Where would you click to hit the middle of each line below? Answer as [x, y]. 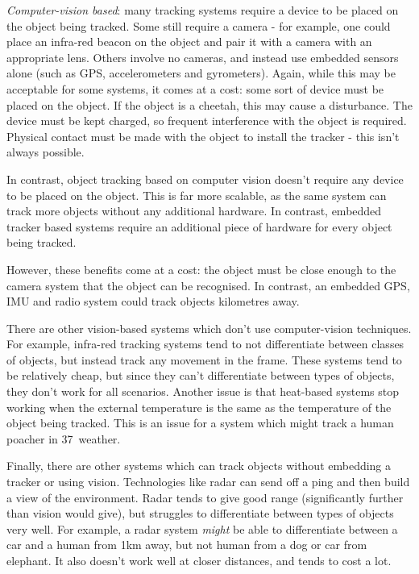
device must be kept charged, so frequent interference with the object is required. [207, 121]
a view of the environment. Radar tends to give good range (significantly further [205, 497]
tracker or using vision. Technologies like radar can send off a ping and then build [208, 482]
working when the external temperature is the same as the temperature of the [199, 407]
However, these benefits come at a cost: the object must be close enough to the [201, 269]
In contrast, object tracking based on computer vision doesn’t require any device [205, 179]
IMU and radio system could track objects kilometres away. [153, 301]
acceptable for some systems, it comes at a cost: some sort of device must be [195, 88]
